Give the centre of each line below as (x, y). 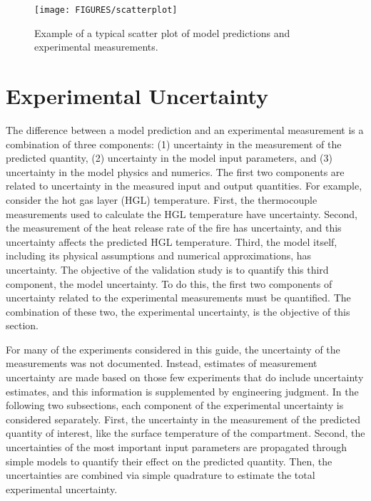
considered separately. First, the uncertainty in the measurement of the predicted (183, 419)
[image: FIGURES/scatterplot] (106, 10)
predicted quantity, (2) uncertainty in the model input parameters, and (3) (169, 158)
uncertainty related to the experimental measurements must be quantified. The (178, 298)
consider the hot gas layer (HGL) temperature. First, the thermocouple (162, 199)
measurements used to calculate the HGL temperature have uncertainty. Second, (182, 213)
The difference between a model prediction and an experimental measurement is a (185, 129)
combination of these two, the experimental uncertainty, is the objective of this (178, 311)
